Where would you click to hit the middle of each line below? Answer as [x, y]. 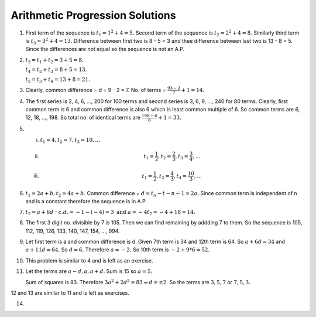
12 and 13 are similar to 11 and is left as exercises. [70, 292]
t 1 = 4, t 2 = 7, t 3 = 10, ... [70, 141]
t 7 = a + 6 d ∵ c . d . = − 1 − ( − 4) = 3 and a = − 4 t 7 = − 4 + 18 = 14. [110, 213]
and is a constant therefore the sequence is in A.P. [86, 202]
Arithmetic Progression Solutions [93, 15]
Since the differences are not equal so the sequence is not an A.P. [105, 49]
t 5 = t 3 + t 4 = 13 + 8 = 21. [58, 80]
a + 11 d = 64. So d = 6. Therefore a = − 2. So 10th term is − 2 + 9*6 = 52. [118, 250]
